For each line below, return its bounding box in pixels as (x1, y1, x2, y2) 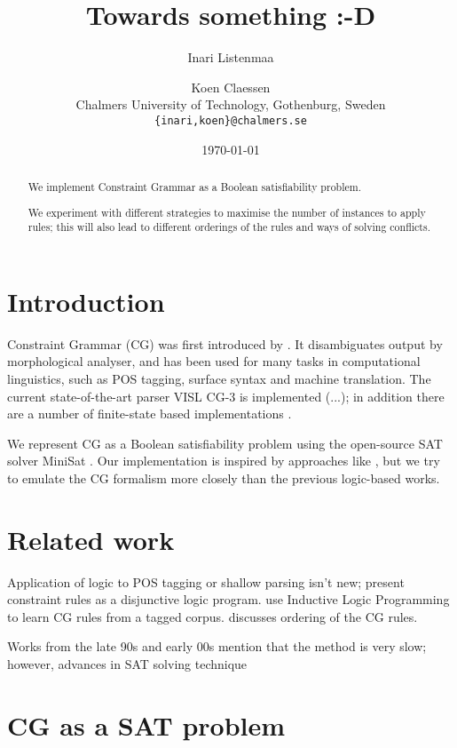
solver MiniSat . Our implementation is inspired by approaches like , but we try (7, 451, 440, 470)
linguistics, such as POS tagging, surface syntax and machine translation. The (7, 369, 431, 387)
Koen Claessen (191, 77, 271, 96)
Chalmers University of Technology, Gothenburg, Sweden (75, 95, 386, 114)
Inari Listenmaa (187, 48, 274, 67)
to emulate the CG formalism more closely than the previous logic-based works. (7, 468, 440, 487)
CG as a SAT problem (7, 706, 286, 743)
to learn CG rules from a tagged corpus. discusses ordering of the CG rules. (7, 607, 418, 625)
